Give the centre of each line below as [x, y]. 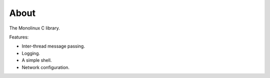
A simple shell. [37, 60]
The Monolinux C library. [34, 28]
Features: [19, 37]
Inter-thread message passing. [53, 46]
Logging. [31, 53]
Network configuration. [46, 67]
